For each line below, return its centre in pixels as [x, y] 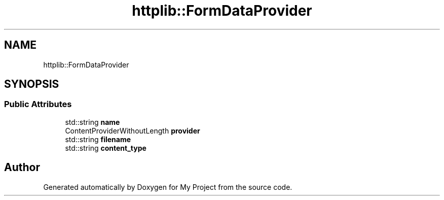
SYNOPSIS [32, 84]
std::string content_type [106, 148]
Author [22, 168]
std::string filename [98, 139]
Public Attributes [38, 104]
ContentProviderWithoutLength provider [133, 130]
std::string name [92, 122]
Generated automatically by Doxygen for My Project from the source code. [168, 187]
